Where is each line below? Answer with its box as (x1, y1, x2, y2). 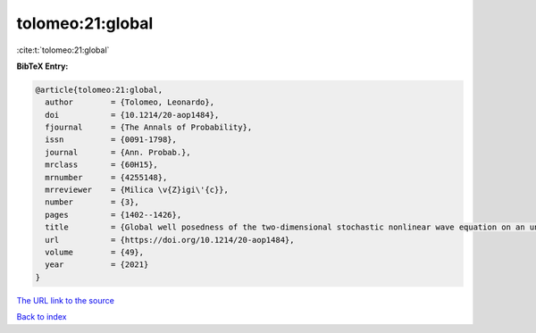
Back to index (16, 312, 67, 322)
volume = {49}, (45, 247, 145, 257)
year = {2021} (45, 260, 149, 270)
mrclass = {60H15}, (45, 160, 158, 170)
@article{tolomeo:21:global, (35, 85, 163, 95)
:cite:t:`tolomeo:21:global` (16, 45, 110, 55)
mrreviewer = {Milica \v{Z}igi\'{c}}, (45, 185, 230, 196)
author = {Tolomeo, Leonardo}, (45, 97, 214, 107)
